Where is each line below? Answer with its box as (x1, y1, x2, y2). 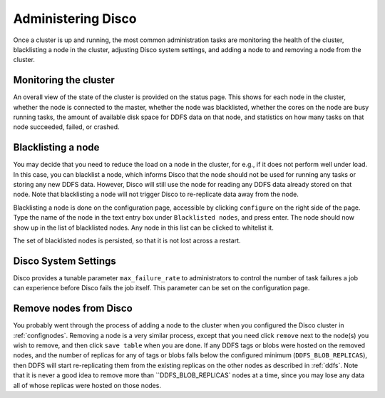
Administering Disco (13, 11, 137, 26)
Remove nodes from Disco (13, 302, 133, 315)
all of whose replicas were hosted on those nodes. (13, 381, 162, 389)
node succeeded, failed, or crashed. (13, 123, 120, 131)
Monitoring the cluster (13, 74, 115, 86)
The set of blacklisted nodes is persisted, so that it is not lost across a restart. (13, 236, 242, 245)
